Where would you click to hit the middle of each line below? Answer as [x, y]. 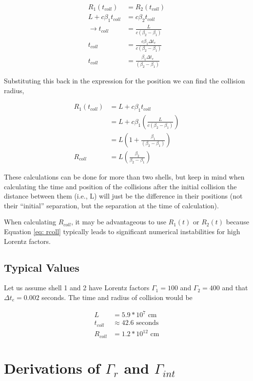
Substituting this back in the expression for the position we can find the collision [125, 80]
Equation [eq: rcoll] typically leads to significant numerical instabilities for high [122, 231]
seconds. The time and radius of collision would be [117, 297]
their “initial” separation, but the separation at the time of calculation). [111, 205]
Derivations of [52, 368]
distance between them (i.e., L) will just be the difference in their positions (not [123, 196]
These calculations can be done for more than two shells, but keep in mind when [124, 177]
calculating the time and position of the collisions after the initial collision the [120, 186]
